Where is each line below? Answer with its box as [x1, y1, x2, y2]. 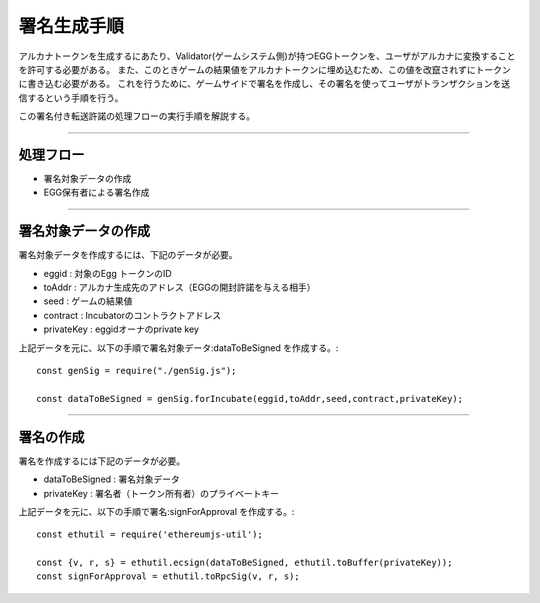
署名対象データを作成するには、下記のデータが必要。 [18, 249, 238, 261]
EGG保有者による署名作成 [43, 186, 150, 199]
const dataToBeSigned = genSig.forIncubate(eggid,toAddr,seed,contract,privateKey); [36, 393, 464, 404]
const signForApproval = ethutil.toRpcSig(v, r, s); [36, 571, 300, 582]
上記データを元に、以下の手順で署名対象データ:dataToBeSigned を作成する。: [18, 341, 339, 354]
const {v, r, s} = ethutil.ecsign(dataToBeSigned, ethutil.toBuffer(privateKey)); [36, 557, 453, 569]
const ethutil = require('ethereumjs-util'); [36, 529, 264, 540]
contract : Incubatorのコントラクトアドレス [43, 309, 222, 321]
